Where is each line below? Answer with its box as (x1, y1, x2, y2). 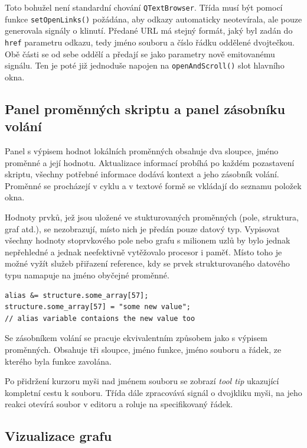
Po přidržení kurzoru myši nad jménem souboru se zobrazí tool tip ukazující (5, 375, 279, 387)
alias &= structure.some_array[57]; (5, 291, 149, 300)
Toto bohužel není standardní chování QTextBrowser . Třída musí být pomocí (5, 1, 283, 13)
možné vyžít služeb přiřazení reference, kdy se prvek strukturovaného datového (5, 257, 290, 270)
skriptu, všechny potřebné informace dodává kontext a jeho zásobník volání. (5, 168, 279, 180)
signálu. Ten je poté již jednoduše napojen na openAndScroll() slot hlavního (5, 59, 285, 72)
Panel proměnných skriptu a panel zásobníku (5, 99, 286, 118)
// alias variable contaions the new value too (5, 314, 195, 323)
